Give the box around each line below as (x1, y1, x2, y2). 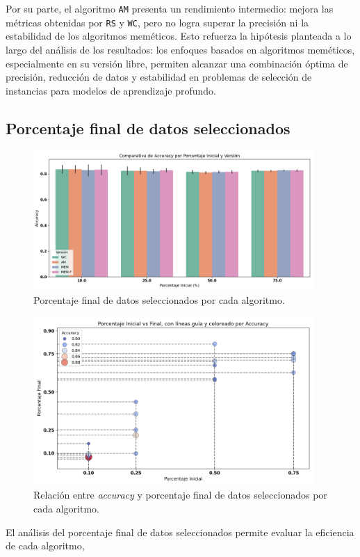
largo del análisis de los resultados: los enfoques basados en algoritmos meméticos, (6, 42, 355, 56)
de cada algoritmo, (6, 538, 85, 553)
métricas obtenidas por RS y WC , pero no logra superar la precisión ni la (6, 15, 309, 29)
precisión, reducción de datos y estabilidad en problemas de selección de (6, 70, 312, 84)
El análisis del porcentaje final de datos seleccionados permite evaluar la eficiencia (6, 524, 354, 539)
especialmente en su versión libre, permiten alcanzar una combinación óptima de (6, 56, 348, 70)
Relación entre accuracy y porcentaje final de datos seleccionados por (33, 487, 327, 502)
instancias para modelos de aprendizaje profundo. (6, 83, 216, 97)
